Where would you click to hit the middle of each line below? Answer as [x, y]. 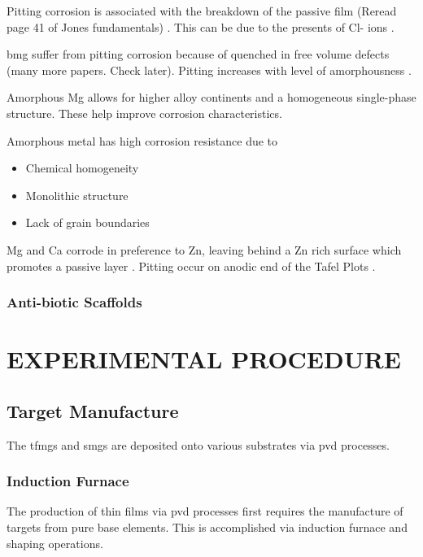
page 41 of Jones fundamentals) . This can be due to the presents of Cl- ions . [201, 26]
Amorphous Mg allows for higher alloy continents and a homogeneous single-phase [211, 97]
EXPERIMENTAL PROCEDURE [204, 359]
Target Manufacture [93, 410]
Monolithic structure [77, 195]
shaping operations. [55, 543]
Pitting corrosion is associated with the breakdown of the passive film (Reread [202, 11]
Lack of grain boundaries [87, 222]
